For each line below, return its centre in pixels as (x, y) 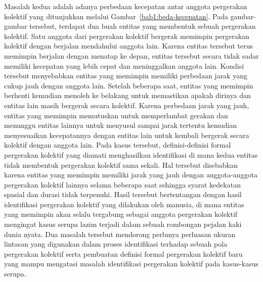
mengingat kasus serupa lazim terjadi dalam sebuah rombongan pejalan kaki (123, 224)
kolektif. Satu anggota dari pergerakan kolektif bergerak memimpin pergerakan (127, 36)
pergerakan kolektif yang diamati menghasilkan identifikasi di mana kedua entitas (131, 154)
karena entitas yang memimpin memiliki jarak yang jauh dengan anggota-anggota (131, 175)
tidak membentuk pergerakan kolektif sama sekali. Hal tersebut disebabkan (121, 164)
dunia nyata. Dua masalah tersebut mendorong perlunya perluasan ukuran (120, 234)
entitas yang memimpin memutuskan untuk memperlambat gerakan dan (116, 115)
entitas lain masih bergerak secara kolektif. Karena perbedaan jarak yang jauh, (127, 105)
